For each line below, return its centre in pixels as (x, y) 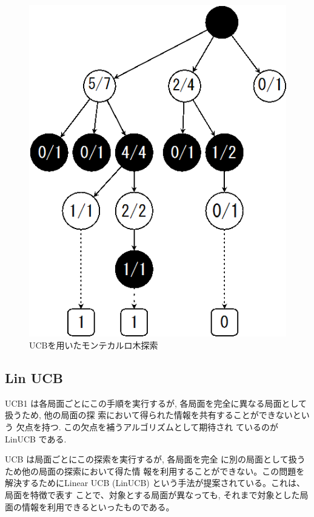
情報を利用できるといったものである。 (98, 506)
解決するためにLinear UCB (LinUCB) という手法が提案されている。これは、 (155, 483)
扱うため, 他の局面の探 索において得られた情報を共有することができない (149, 415)
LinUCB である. (36, 439)
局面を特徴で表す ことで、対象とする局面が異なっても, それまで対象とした (152, 494)
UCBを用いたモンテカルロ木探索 (94, 345)
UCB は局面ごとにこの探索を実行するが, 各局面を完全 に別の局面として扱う (155, 459)
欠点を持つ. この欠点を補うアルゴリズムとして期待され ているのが (147, 426)
